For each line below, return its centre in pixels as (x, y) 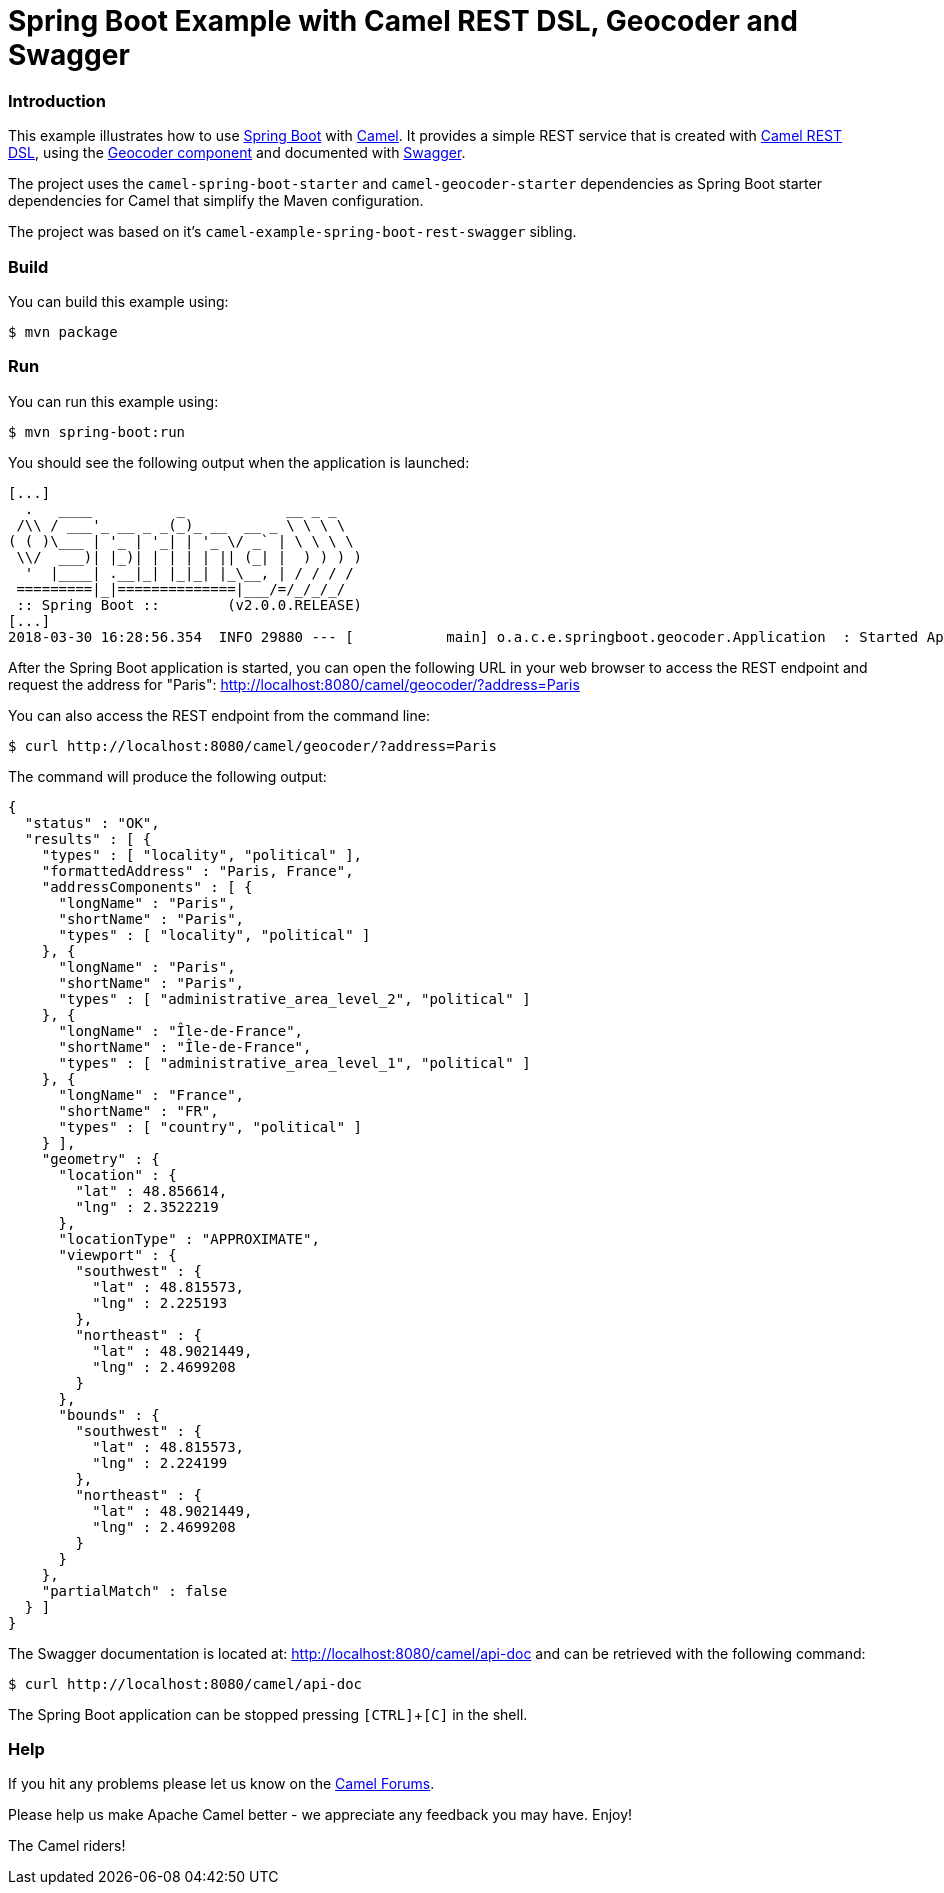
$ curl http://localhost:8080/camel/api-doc (185, 1683)
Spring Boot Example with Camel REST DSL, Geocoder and (403, 21)
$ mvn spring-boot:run (97, 431)
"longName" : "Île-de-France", (181, 1030)
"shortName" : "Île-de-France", (185, 1046)
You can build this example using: (118, 301)
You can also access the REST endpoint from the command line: (219, 715)
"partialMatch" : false (134, 1590)
